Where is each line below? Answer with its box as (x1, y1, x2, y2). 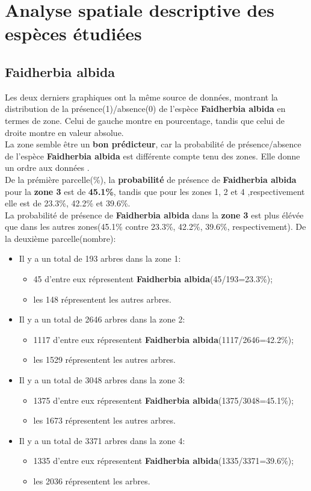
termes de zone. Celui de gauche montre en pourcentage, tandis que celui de (5, 114, 285, 126)
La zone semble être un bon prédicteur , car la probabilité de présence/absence (5, 138, 301, 150)
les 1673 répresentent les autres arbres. (33, 414, 176, 427)
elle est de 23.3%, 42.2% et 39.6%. (5, 197, 131, 209)
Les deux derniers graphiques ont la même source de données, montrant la (5, 90, 278, 103)
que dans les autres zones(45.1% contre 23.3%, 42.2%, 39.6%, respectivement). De (5, 220, 306, 233)
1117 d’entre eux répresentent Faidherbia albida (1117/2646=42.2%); (33, 333, 294, 345)
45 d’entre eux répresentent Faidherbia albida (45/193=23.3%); (33, 273, 273, 285)
